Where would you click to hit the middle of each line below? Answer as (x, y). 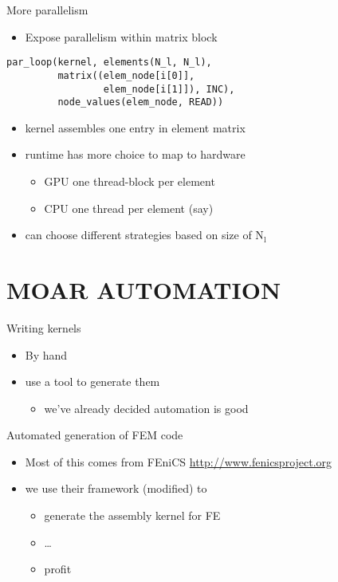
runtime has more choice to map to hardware (135, 154)
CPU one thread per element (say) (129, 208)
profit (58, 569)
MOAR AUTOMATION (144, 289)
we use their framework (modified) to (116, 488)
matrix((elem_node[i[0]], (126, 75)
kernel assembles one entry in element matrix (135, 127)
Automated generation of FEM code (95, 435)
